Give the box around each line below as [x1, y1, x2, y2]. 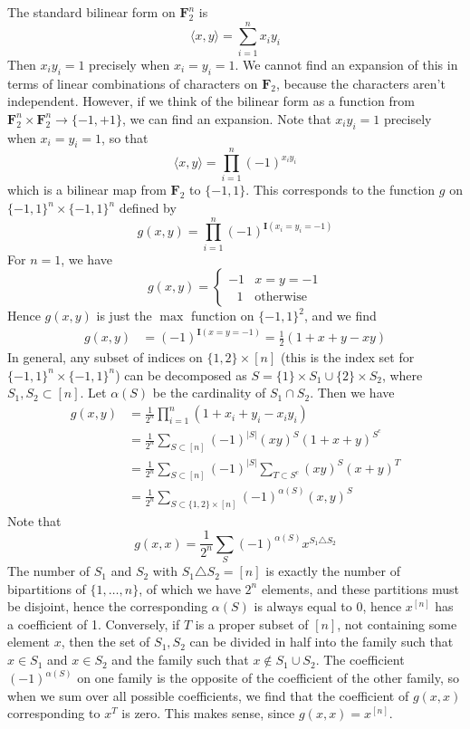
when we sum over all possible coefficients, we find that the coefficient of [7, 686, 409, 705]
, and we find [304, 306, 377, 325]
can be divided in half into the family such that [189, 632, 454, 651]
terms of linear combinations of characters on [7, 73, 258, 92]
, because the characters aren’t [275, 73, 446, 92]
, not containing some [337, 614, 457, 633]
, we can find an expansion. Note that [121, 109, 331, 128]
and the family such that [111, 650, 249, 669]
